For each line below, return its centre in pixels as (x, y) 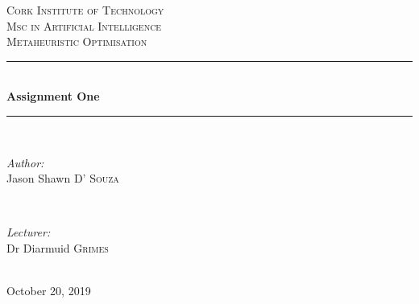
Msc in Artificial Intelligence (84, 25)
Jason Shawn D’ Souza (63, 178)
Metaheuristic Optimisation (77, 41)
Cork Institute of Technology (85, 10)
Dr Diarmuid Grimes (58, 247)
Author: (25, 162)
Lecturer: (29, 232)
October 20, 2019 (49, 291)
